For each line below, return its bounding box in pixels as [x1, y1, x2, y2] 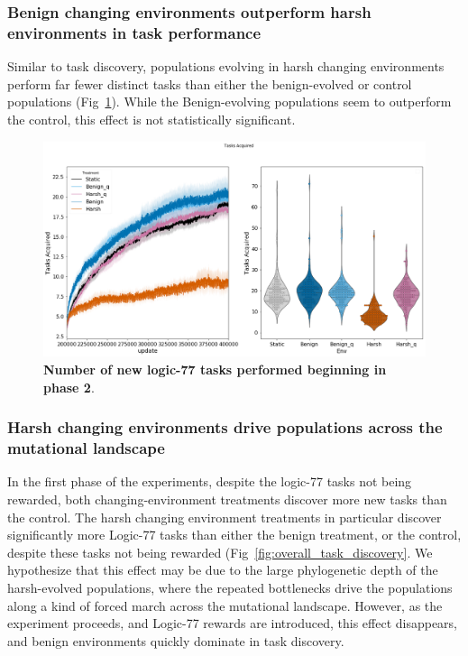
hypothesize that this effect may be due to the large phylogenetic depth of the [7, 560, 438, 579]
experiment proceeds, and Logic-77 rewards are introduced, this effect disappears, [7, 614, 457, 633]
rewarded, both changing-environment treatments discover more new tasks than [7, 489, 447, 508]
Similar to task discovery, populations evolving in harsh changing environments [7, 57, 445, 76]
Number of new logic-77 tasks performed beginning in [43, 360, 387, 379]
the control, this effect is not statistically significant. [7, 109, 296, 128]
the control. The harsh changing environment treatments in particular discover [7, 507, 442, 526]
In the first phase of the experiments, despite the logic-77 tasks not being [7, 472, 412, 491]
